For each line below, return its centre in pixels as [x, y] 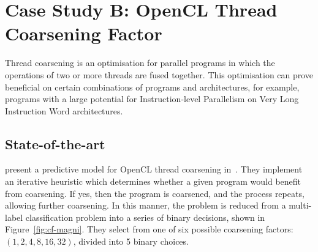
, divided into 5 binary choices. [131, 241]
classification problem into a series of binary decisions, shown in [145, 217]
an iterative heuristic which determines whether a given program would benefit [153, 181]
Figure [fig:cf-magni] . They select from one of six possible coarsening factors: [149, 229]
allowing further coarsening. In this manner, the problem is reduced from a [146, 205]
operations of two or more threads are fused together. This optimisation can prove [159, 74]
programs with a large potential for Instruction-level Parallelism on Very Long [152, 99]
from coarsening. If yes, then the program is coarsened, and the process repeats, [155, 193]
